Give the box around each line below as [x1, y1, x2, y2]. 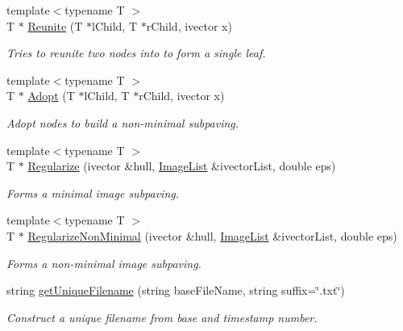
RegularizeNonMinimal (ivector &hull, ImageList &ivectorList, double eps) [27, 227, 397, 244]
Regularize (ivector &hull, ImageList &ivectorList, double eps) [27, 157, 336, 174]
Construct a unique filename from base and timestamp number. [6, 308, 318, 325]
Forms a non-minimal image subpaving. [6, 254, 201, 271]
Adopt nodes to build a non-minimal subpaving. [6, 114, 239, 131]
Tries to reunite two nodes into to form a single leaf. [6, 44, 266, 61]
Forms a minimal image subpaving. [6, 184, 180, 201]
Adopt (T [27, 87, 75, 104]
